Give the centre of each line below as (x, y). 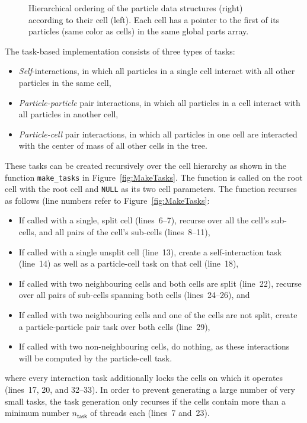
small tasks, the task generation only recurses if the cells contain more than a (145, 401)
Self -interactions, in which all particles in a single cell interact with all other (157, 71)
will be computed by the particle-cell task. (95, 358)
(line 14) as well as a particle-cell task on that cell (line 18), (129, 263)
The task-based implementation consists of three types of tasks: (120, 51)
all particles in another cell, (68, 114)
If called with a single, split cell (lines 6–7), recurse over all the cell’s (144, 220)
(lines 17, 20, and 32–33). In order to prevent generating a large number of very (150, 389)
